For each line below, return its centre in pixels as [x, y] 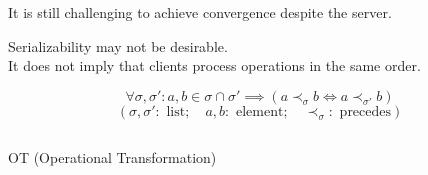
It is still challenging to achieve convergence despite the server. [200, 12]
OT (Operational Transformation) [112, 156]
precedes [365, 111]
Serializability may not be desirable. [118, 45]
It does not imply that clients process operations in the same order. [214, 65]
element [259, 111]
